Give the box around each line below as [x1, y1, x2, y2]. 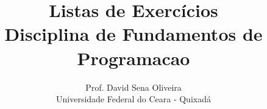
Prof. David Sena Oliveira [85, 80, 182, 93]
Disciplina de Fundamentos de [4, 21, 263, 46]
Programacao [77, 45, 190, 70]
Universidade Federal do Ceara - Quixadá [56, 93, 211, 105]
